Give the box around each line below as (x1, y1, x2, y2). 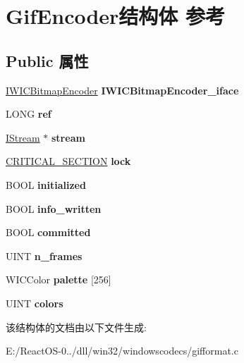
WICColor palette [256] (6, 272, 111, 287)
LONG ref (6, 106, 51, 121)
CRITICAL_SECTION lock (6, 154, 131, 168)
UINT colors (6, 295, 63, 310)
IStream (6, 130, 40, 144)
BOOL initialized (6, 177, 86, 192)
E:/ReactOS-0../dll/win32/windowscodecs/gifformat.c (6, 343, 238, 358)
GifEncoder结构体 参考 (6, 1, 226, 30)
